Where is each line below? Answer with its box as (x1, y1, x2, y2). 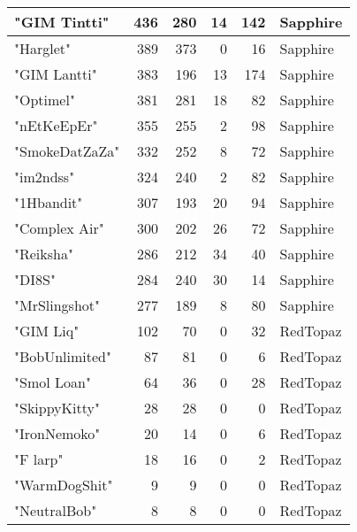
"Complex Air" (14, 218, 104, 238)
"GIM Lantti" (14, 64, 97, 84)
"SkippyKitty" (14, 397, 100, 418)
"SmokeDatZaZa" (14, 141, 120, 161)
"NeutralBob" (14, 500, 97, 520)
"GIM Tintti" (14, 12, 110, 32)
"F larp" (14, 449, 64, 469)
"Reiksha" (14, 243, 73, 264)
